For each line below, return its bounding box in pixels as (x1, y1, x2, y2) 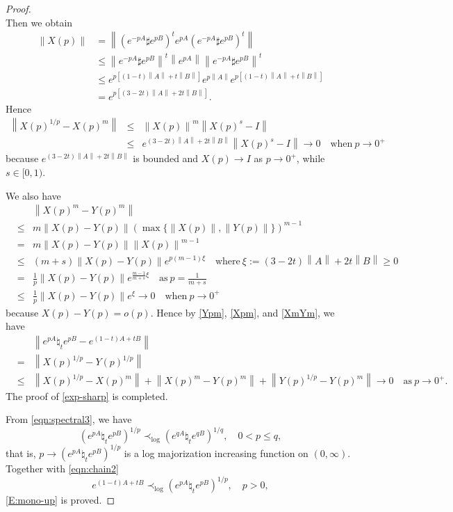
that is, (6, 445, 36, 460)
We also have (6, 188, 61, 202)
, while (296, 151, 325, 166)
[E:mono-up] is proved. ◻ (6, 493, 115, 507)
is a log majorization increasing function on (124, 445, 308, 460)
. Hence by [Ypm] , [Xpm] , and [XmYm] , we (150, 305, 335, 319)
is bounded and (133, 151, 199, 166)
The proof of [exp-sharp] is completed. (6, 388, 168, 403)
